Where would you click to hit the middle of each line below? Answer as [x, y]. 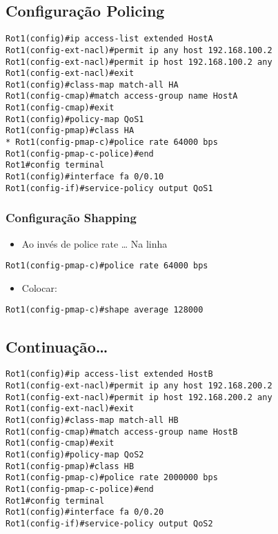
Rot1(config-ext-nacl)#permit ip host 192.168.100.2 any [139, 62]
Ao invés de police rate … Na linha [95, 243]
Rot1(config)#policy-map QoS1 [75, 119]
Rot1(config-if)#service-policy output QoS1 [109, 188]
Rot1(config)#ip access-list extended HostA [109, 39]
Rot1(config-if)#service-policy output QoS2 [109, 523]
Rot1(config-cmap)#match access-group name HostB [122, 432]
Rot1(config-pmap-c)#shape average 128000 [105, 310]
